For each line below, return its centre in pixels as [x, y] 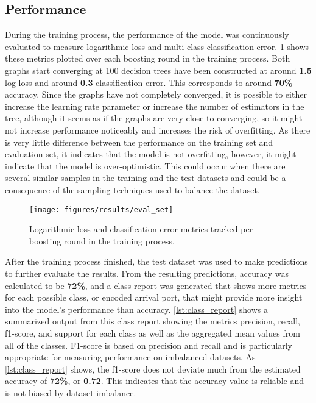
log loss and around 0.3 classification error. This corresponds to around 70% [149, 82]
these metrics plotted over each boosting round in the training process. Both [148, 58]
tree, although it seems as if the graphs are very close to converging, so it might [154, 118]
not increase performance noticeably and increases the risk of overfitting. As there [158, 130]
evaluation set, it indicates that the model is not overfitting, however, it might [151, 154]
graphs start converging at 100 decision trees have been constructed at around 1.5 [158, 70]
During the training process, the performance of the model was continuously [147, 34]
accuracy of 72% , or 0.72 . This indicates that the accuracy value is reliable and [154, 381]
